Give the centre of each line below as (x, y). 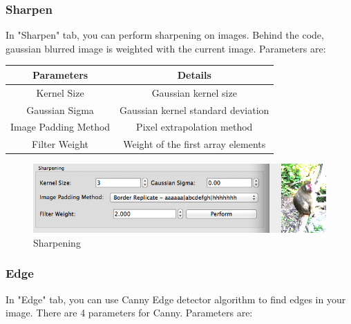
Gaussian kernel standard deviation (195, 109)
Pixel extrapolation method (195, 127)
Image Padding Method (60, 127)
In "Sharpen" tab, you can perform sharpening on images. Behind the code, (165, 35)
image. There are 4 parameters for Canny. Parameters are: (129, 313)
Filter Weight (60, 144)
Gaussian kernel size (194, 92)
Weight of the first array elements (195, 144)
